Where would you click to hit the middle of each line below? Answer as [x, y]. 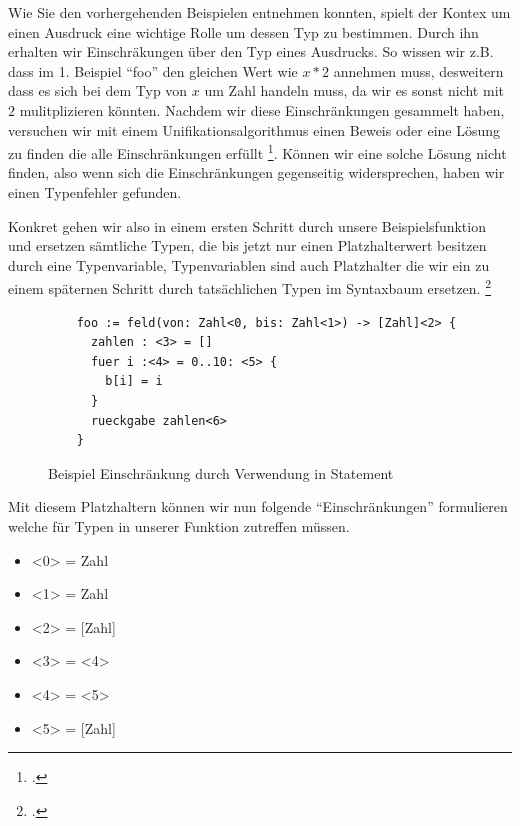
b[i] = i [134, 381]
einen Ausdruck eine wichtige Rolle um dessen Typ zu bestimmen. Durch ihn [243, 31]
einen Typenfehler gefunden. [95, 192]
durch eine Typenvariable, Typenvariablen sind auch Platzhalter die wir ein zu [249, 264]
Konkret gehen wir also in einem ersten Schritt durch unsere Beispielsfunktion [247, 225]
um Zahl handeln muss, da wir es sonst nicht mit [354, 90]
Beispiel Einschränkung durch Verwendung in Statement [221, 472]
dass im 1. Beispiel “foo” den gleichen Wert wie [153, 70]
